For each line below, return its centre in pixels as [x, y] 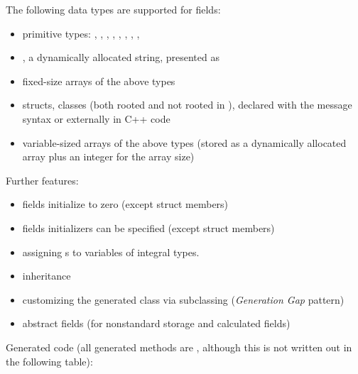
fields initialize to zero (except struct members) [125, 204]
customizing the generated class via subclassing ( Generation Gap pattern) [183, 299]
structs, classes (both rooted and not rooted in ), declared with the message [187, 105]
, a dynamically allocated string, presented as [121, 57]
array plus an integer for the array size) [108, 156]
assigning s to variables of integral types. [111, 252]
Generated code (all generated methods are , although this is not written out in [179, 347]
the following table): [49, 361]
